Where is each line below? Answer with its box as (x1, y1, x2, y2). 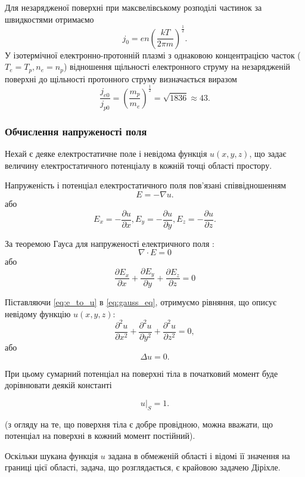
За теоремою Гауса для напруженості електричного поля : (5, 237, 214, 249)
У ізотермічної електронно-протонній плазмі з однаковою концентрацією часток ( (5, 48, 301, 61)
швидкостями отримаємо (5, 13, 94, 25)
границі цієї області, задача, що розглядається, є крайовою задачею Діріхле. (5, 461, 281, 473)
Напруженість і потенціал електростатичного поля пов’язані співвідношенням (5, 179, 287, 191)
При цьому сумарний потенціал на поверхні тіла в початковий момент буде (5, 367, 278, 379)
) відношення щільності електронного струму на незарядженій (63, 60, 291, 73)
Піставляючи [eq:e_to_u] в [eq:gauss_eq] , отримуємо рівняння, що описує (5, 296, 277, 308)
